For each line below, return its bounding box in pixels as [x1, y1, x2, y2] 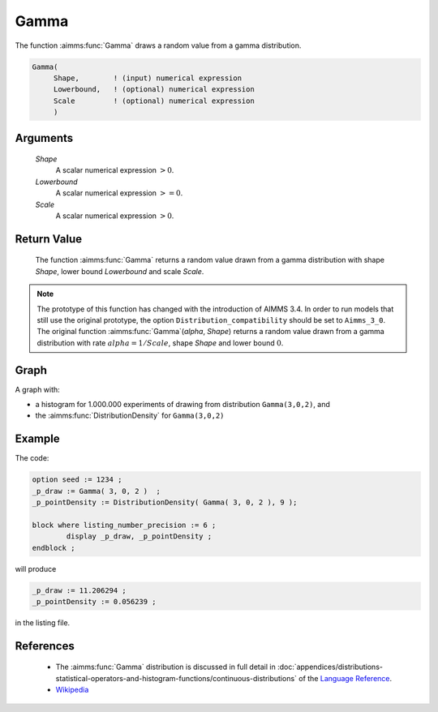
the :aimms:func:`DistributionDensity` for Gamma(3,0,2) [35, 410, 225, 421]
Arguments [15, 131, 74, 145]
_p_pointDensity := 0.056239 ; [32, 597, 157, 607]
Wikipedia [55, 685, 89, 695]
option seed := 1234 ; [32, 475, 122, 484]
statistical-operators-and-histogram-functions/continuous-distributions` [55, 673, 298, 683]
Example [15, 432, 60, 446]
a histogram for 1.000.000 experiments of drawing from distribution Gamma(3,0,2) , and [35, 400, 330, 410]
